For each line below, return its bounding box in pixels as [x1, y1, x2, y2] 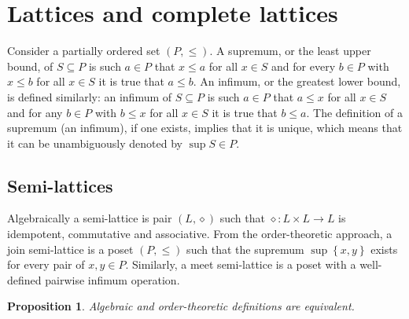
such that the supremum [186, 240, 304, 257]
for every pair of [7, 256, 85, 273]
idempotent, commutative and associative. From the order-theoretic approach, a [7, 225, 392, 242]
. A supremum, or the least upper [209, 42, 371, 59]
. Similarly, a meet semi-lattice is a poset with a [125, 256, 356, 273]
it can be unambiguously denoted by [7, 134, 182, 151]
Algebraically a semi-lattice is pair [7, 210, 172, 226]
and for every [271, 57, 336, 74]
